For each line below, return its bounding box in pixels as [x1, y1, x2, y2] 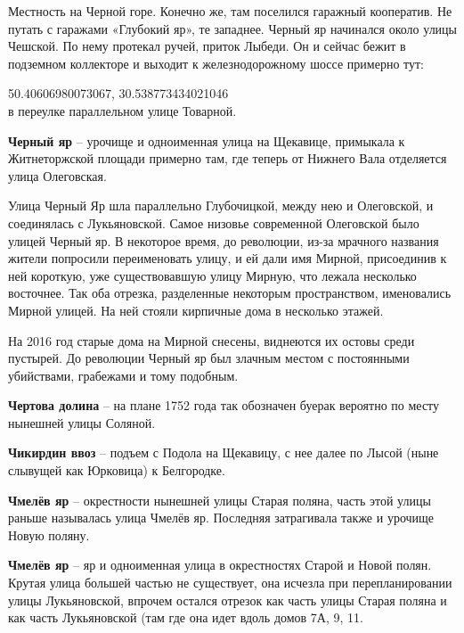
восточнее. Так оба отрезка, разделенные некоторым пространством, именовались [8, 284, 452, 302]
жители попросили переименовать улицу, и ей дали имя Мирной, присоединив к [8, 249, 447, 267]
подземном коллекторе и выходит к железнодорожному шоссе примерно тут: [8, 53, 424, 72]
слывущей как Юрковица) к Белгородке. [8, 461, 225, 480]
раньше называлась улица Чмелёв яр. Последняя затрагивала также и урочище [8, 508, 435, 527]
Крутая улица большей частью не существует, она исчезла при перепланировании [8, 573, 452, 592]
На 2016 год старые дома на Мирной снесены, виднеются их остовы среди [8, 331, 415, 349]
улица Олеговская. [8, 166, 107, 185]
